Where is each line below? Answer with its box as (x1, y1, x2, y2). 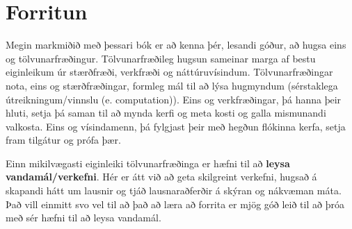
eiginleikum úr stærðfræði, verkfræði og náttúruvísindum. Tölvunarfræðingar (6, 65, 333, 79)
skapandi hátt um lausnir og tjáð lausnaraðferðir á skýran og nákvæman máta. (6, 183, 342, 198)
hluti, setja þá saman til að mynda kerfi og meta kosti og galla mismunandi (6, 105, 326, 120)
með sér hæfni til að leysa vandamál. (6, 210, 161, 225)
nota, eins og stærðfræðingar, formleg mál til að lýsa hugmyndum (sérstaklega (6, 78, 338, 92)
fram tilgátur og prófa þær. (6, 133, 121, 147)
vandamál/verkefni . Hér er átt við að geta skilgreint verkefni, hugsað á (6, 169, 317, 184)
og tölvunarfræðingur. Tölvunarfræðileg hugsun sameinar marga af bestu (6, 51, 316, 65)
